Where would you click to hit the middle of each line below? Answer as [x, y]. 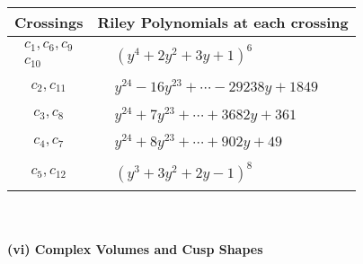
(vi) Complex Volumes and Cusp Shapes [135, 248]
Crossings [49, 22]
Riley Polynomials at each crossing [223, 22]
